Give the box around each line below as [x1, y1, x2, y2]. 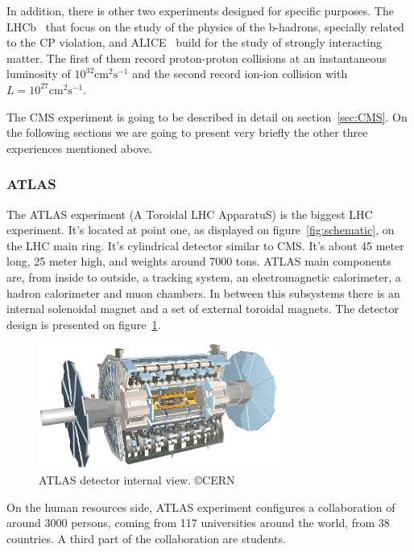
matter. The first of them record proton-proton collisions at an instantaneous [6, 49, 387, 66]
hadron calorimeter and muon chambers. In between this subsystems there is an [6, 284, 400, 301]
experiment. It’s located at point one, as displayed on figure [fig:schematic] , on [6, 221, 395, 238]
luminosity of [6, 65, 71, 82]
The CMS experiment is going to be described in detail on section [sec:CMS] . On [6, 108, 408, 125]
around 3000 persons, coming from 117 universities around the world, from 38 [6, 514, 390, 531]
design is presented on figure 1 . [6, 315, 161, 332]
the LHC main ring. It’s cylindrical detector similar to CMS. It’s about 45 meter [6, 237, 404, 253]
